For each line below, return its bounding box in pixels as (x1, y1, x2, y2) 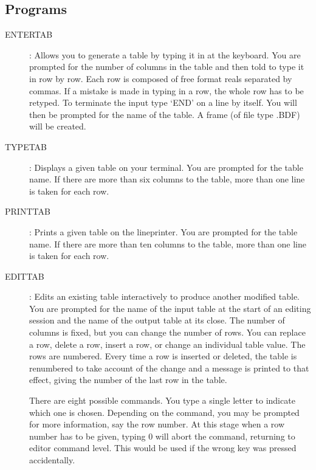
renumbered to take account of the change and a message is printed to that (29, 361, 309, 374)
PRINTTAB (5, 205, 50, 218)
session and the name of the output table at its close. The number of (29, 314, 285, 327)
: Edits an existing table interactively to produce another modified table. (29, 290, 300, 303)
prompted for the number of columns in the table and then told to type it (29, 60, 304, 73)
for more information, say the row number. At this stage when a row (29, 418, 285, 430)
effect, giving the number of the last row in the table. (29, 373, 227, 386)
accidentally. (29, 454, 75, 466)
